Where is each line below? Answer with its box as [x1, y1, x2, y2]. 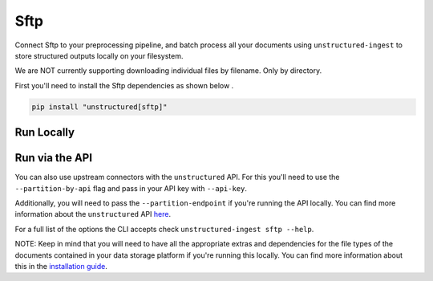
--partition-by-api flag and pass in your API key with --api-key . [14, 183, 248, 193]
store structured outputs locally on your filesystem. [14, 51, 184, 60]
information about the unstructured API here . [14, 210, 172, 219]
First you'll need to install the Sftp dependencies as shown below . [14, 80, 234, 90]
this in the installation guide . [14, 261, 107, 271]
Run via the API [14, 151, 92, 165]
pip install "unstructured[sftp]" [31, 102, 168, 112]
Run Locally [14, 125, 75, 140]
